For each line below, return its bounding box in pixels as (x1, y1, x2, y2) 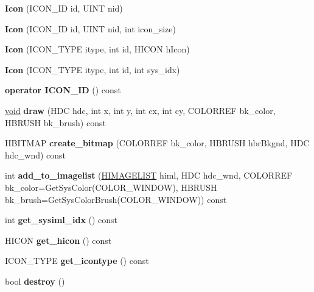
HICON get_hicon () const (5, 233, 112, 246)
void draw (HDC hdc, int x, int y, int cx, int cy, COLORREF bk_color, (5, 104, 276, 116)
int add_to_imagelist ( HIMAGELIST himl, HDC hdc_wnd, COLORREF (5, 169, 293, 182)
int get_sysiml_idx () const (5, 213, 118, 226)
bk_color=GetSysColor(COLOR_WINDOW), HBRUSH (5, 180, 217, 193)
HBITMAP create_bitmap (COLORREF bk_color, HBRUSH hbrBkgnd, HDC (5, 137, 310, 149)
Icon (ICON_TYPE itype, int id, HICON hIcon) (5, 43, 190, 55)
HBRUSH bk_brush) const (5, 116, 106, 129)
